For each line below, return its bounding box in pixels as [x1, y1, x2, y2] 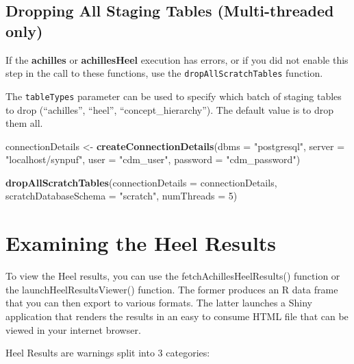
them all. [5, 116, 43, 130]
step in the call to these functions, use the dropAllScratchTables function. [5, 66, 323, 80]
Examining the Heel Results [5, 229, 277, 257]
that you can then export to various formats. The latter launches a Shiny [5, 295, 313, 310]
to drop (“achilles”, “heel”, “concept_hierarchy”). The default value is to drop [5, 102, 334, 117]
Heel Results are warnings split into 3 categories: [5, 345, 210, 360]
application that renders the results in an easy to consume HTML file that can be [5, 308, 349, 323]
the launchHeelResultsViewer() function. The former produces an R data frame [5, 282, 338, 296]
